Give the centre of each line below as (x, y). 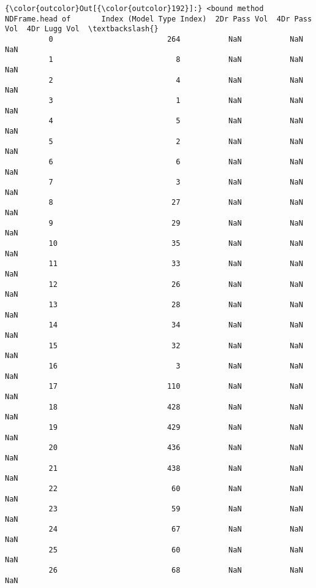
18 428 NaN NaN (176, 407)
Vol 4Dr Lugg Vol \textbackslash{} (82, 29)
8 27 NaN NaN (176, 203)
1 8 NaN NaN (176, 60)
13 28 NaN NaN (176, 305)
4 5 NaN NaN (176, 121)
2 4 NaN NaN (176, 80)
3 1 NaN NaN (176, 100)
